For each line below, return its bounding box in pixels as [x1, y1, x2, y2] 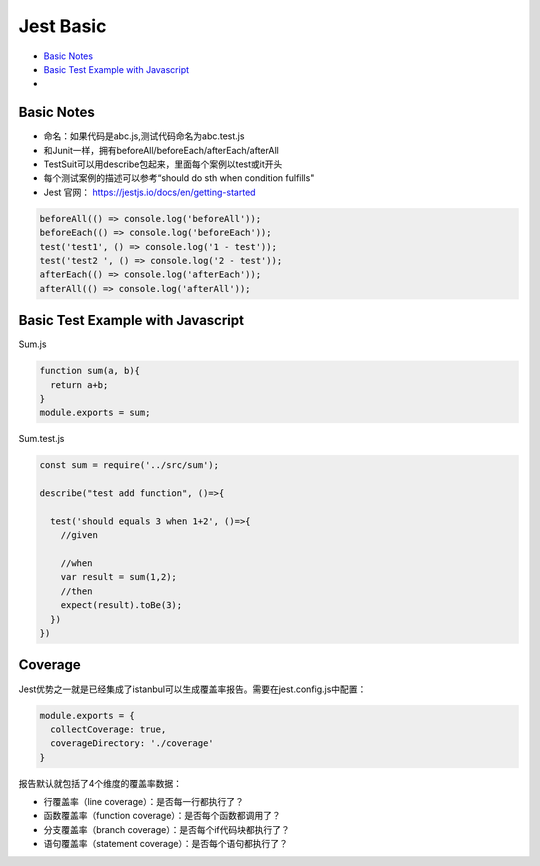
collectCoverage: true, [50, 723, 167, 735]
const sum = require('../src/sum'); [39, 460, 220, 471]
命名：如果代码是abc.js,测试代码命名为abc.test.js [43, 130, 245, 142]
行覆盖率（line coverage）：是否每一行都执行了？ [43, 796, 244, 808]
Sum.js [18, 338, 47, 350]
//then [60, 585, 93, 597]
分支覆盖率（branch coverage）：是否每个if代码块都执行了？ [43, 823, 290, 835]
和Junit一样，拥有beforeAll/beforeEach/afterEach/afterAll [43, 144, 279, 156]
